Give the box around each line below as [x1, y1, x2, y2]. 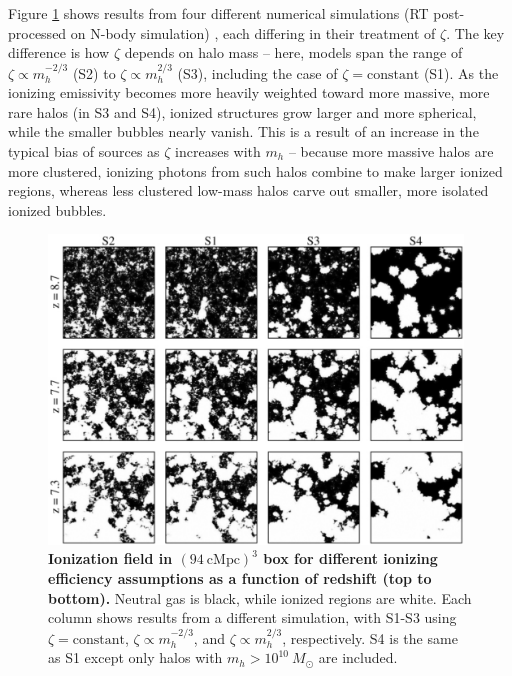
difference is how [8, 42, 110, 63]
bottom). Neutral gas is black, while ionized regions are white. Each [48, 587, 472, 608]
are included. [318, 647, 398, 668]
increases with [175, 140, 261, 161]
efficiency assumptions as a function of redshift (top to [48, 567, 432, 588]
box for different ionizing [263, 548, 438, 569]
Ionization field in [48, 548, 173, 569]
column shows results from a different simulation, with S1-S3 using [48, 607, 457, 628]
